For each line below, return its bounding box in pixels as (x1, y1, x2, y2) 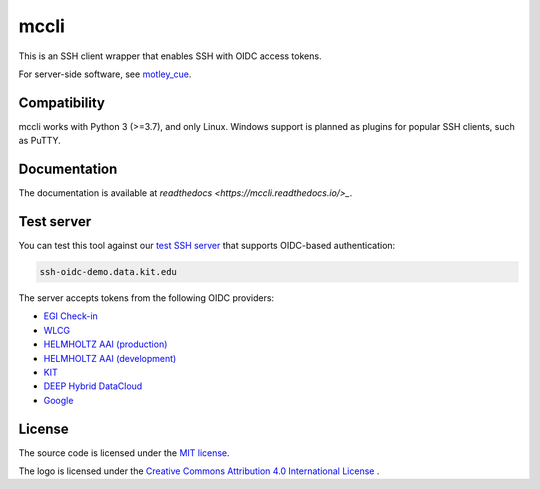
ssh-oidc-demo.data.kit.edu (39, 266, 177, 278)
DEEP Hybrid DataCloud (43, 380, 143, 392)
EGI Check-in (43, 310, 99, 322)
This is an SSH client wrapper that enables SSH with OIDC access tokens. (18, 50, 322, 62)
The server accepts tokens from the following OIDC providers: (18, 292, 275, 304)
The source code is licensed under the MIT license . (18, 446, 230, 459)
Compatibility (18, 94, 105, 111)
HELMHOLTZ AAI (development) (43, 352, 177, 364)
